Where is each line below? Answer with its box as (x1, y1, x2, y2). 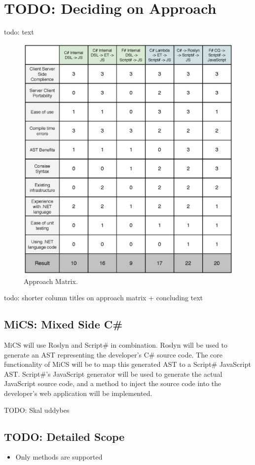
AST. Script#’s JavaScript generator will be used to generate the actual (4, 368, 222, 379)
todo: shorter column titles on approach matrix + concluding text (4, 292, 203, 303)
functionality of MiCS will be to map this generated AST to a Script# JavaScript (4, 359, 251, 369)
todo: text (4, 27, 34, 37)
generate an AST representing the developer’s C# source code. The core (4, 349, 222, 359)
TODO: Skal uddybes (4, 404, 70, 415)
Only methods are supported (15, 452, 103, 462)
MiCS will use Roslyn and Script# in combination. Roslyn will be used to (4, 340, 228, 350)
